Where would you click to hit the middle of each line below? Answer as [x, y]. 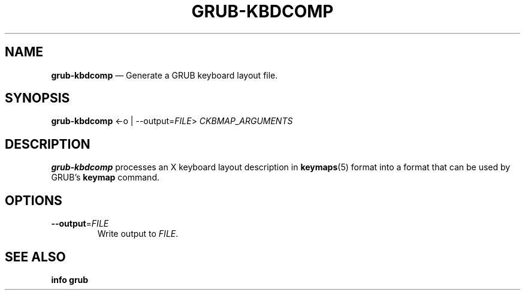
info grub [70, 279]
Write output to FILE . [138, 234]
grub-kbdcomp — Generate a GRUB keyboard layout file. [165, 75]
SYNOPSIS [37, 98]
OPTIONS [34, 200]
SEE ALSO [35, 257]
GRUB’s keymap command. [105, 177]
